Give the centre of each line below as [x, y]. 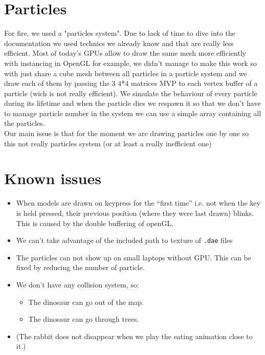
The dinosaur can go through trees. [84, 319]
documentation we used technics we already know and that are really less [119, 43]
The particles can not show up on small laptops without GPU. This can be [134, 257]
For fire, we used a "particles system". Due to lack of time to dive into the [120, 33]
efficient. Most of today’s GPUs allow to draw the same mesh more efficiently [125, 53]
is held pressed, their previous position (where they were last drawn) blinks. [135, 213]
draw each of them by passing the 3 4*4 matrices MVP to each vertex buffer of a [131, 83]
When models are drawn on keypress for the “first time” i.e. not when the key [138, 203]
